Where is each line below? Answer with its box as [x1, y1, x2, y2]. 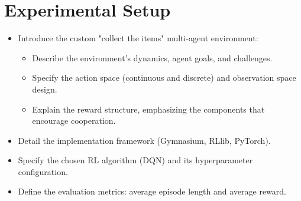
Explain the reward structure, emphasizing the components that [32, 103, 265, 115]
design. [32, 83, 57, 95]
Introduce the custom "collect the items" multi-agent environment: [18, 32, 258, 44]
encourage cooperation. [32, 114, 116, 127]
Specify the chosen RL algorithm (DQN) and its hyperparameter [18, 154, 253, 166]
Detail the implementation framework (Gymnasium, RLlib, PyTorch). [18, 134, 271, 146]
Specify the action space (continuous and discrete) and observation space [32, 71, 296, 84]
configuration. [18, 165, 68, 177]
